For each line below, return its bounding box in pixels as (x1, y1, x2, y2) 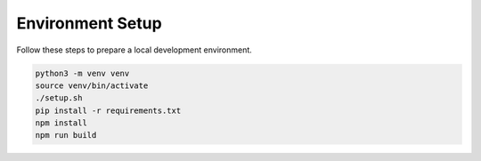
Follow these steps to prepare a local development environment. (16, 44, 253, 55)
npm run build (35, 130, 97, 141)
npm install (35, 118, 88, 128)
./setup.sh (35, 93, 83, 103)
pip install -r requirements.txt (35, 105, 182, 116)
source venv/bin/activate (35, 80, 149, 91)
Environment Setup (16, 13, 162, 33)
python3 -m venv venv (35, 68, 130, 78)
